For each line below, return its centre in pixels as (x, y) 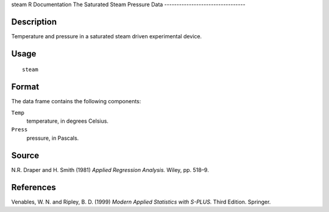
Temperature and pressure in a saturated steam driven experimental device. (107, 36)
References (34, 187)
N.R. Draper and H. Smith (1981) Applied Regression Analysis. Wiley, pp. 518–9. (110, 169)
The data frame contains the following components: (76, 101)
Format (25, 87)
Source (25, 155)
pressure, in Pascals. (53, 138)
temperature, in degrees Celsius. (68, 121)
